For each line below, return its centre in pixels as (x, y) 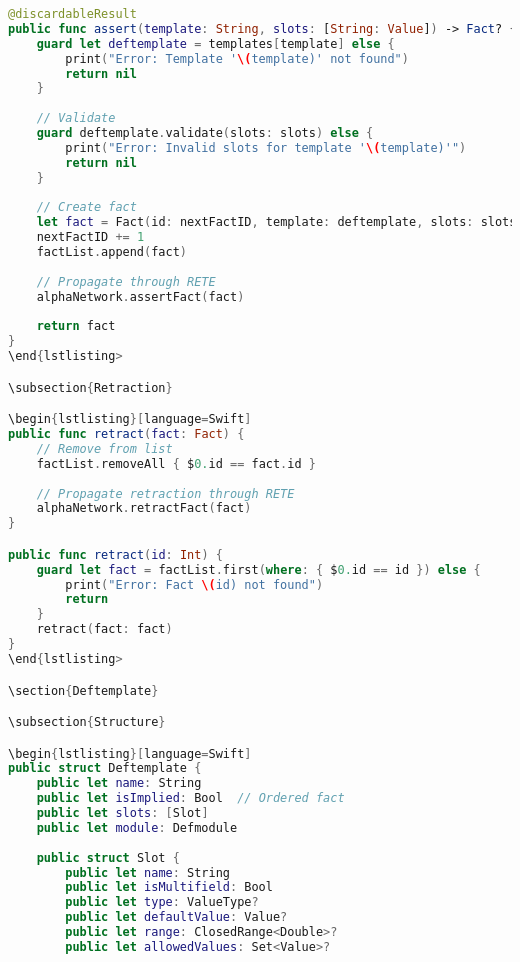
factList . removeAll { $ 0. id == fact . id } (176, 463)
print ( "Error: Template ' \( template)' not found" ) (237, 58)
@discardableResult (72, 14)
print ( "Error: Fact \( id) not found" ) (194, 584)
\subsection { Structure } (87, 722)
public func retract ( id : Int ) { (115, 554)
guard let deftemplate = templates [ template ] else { (215, 43)
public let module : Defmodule (137, 827)
